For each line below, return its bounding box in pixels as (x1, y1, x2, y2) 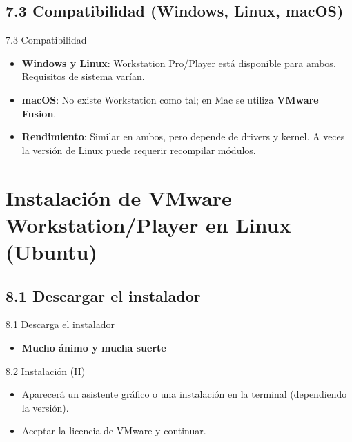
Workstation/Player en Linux (6, 210, 291, 238)
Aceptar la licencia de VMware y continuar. (21, 423, 206, 438)
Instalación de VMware (6, 183, 232, 211)
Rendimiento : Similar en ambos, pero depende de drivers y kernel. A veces (21, 129, 345, 144)
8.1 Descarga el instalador (6, 317, 115, 331)
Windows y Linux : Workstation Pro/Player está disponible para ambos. (21, 55, 336, 70)
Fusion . (21, 106, 57, 120)
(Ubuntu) (6, 237, 98, 265)
